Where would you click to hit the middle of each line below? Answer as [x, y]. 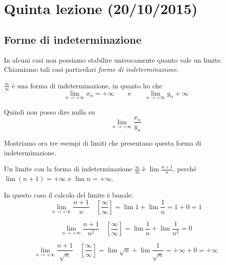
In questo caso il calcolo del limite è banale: [69, 194]
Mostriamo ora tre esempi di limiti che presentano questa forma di [103, 143]
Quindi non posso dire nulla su [49, 111]
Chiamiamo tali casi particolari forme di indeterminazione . [91, 69]
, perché [185, 169]
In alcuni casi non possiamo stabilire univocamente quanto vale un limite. [113, 59]
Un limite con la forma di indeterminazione [68, 169]
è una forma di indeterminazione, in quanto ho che [87, 85]
